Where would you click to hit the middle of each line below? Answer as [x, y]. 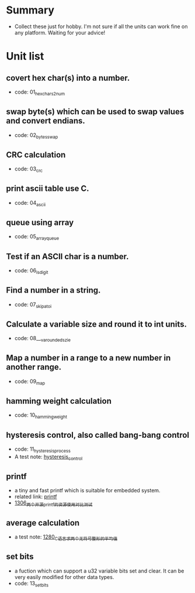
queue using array [40, 222]
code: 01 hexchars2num [40, 92]
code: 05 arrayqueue [37, 237]
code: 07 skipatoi [33, 305]
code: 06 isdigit [31, 271]
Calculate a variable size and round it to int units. [96, 324]
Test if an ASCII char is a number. [68, 256]
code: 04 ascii [30, 203]
